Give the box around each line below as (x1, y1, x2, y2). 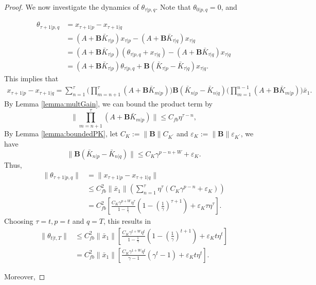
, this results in (103, 216, 151, 226)
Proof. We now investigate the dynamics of (4, 2, 139, 12)
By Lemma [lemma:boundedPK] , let (4, 128, 118, 138)
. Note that (155, 2, 191, 12)
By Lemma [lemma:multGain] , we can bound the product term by (4, 98, 213, 109)
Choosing (4, 216, 33, 226)
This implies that (4, 73, 59, 84)
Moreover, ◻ (4, 271, 45, 281)
